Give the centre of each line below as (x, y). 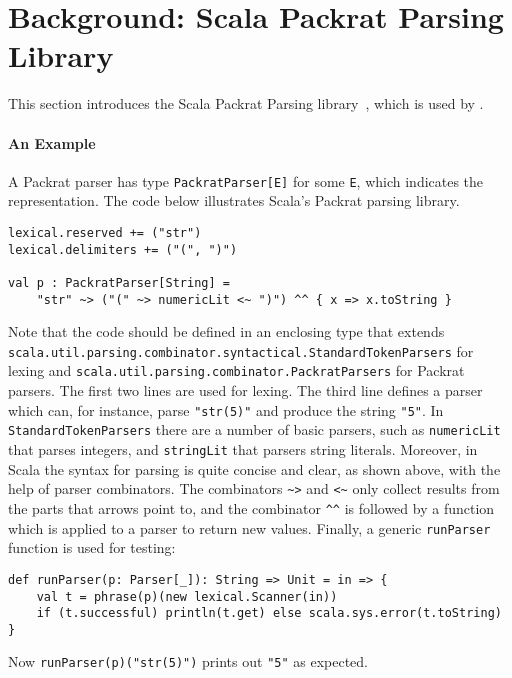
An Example (52, 142)
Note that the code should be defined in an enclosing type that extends (226, 331)
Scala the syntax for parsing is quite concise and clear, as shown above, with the (254, 468)
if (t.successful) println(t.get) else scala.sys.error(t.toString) (269, 613)
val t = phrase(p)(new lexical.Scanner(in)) (187, 596)
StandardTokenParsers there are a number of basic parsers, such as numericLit (254, 429)
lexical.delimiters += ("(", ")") (123, 249)
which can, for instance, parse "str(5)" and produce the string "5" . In (226, 409)
